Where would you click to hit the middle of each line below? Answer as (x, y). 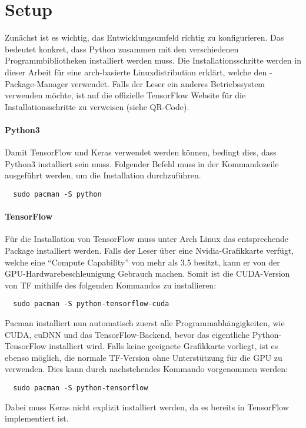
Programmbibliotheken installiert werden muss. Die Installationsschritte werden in (153, 60)
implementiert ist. (37, 418)
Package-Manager (36, 83)
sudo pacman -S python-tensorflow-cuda (91, 304)
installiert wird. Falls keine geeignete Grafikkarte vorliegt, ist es (164, 346)
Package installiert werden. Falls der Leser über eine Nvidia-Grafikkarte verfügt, (149, 250)
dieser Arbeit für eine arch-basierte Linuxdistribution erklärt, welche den (136, 72)
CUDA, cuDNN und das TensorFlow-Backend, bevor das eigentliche (127, 334)
